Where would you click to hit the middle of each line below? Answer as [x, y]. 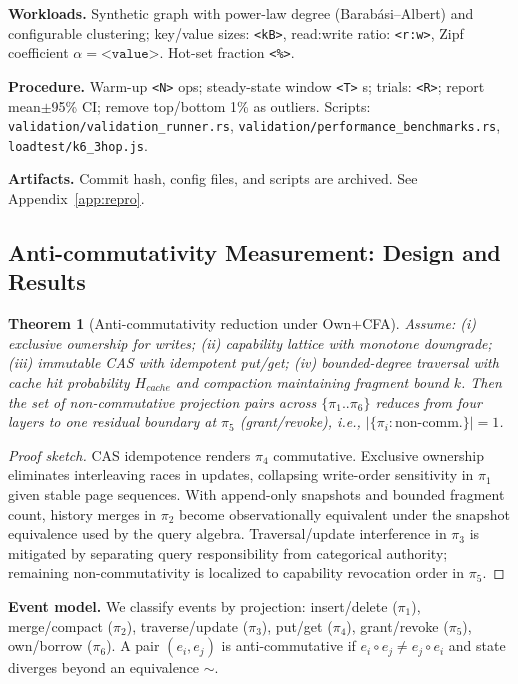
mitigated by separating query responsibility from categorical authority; [228, 552]
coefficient [38, 52]
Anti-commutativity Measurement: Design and [254, 252]
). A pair [133, 645]
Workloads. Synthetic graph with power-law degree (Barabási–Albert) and [241, 13]
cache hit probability [69, 382]
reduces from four [428, 401]
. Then [481, 382]
